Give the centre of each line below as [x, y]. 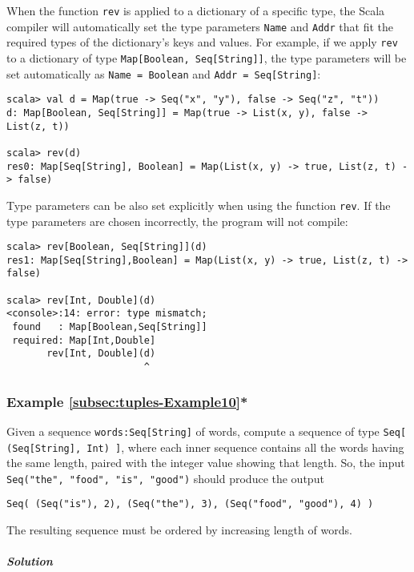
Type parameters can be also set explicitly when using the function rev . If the [199, 205]
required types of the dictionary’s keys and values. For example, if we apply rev [202, 42]
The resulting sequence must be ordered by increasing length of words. [179, 530]
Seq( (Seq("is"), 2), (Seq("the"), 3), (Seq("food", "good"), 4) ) [190, 504]
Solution [30, 561]
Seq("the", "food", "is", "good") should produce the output [165, 478]
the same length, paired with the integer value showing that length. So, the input [206, 463]
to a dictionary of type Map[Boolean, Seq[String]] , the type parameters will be [207, 57]
